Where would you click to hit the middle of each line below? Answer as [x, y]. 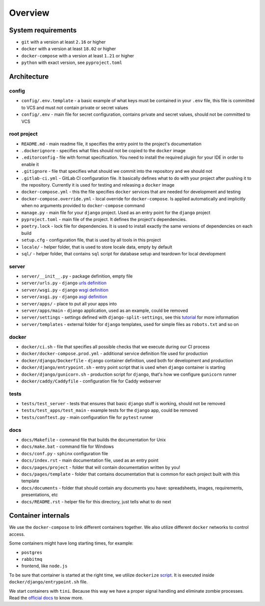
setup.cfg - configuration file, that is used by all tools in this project [91, 240]
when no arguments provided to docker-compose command [83, 206]
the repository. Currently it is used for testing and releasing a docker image [98, 185]
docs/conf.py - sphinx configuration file [65, 453]
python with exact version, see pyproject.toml [72, 63]
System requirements [43, 30]
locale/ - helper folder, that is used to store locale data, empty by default [97, 247]
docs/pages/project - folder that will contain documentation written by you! [101, 467]
